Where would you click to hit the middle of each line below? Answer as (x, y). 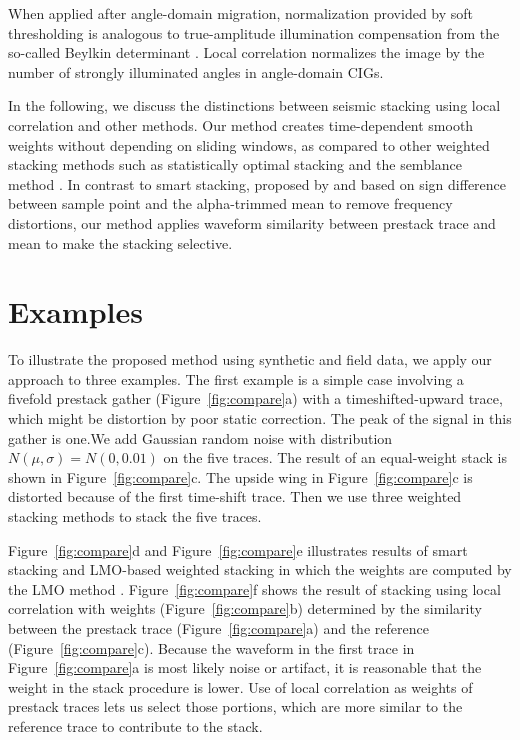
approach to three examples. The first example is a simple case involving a (236, 378)
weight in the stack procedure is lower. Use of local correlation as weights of (240, 686)
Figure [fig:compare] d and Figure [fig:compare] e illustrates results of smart (238, 549)
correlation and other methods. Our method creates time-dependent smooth (241, 124)
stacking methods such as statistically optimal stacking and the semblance (235, 164)
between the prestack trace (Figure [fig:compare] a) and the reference (218, 627)
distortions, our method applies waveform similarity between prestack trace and (252, 222)
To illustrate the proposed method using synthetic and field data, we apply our (250, 359)
